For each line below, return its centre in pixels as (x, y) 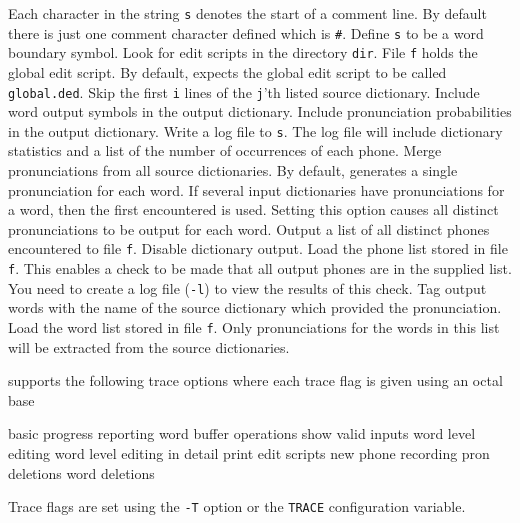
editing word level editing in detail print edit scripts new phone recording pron (249, 453)
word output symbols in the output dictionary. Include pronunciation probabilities (260, 111)
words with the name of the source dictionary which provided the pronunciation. (255, 307)
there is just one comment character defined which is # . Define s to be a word (246, 32)
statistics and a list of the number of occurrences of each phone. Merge (225, 150)
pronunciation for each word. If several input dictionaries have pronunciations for (256, 189)
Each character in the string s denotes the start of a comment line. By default (247, 13)
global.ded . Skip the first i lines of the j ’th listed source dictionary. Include (244, 91)
